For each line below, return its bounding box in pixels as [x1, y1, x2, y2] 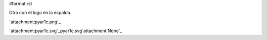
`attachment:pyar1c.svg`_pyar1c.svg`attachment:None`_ [9, 28, 122, 34]
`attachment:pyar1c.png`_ [9, 19, 61, 25]
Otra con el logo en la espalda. [9, 10, 72, 16]
